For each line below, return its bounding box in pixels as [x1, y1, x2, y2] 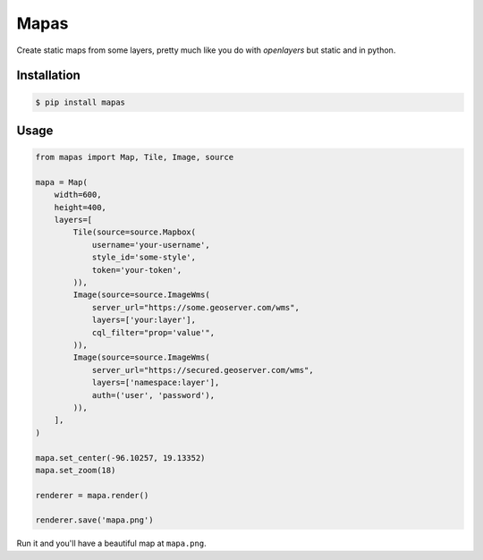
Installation [16, 68, 80, 83]
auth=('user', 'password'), [91, 390, 215, 400]
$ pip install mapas [35, 97, 125, 107]
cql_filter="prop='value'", [91, 327, 215, 337]
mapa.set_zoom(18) [35, 465, 116, 475]
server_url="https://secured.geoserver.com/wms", [91, 365, 314, 375]
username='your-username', [91, 240, 210, 250]
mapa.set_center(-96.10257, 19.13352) [35, 453, 206, 462]
